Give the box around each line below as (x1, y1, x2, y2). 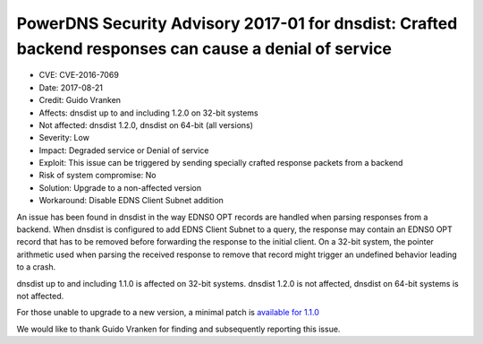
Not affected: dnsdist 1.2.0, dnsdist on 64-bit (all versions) (38, 119, 254, 130)
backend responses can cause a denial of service (16, 39, 393, 58)
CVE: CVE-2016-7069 (38, 70, 120, 81)
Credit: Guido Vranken (38, 95, 121, 106)
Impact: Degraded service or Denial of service (38, 144, 209, 156)
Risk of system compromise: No (38, 170, 157, 181)
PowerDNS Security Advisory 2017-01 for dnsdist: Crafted (16, 13, 458, 33)
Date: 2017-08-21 (38, 82, 103, 93)
